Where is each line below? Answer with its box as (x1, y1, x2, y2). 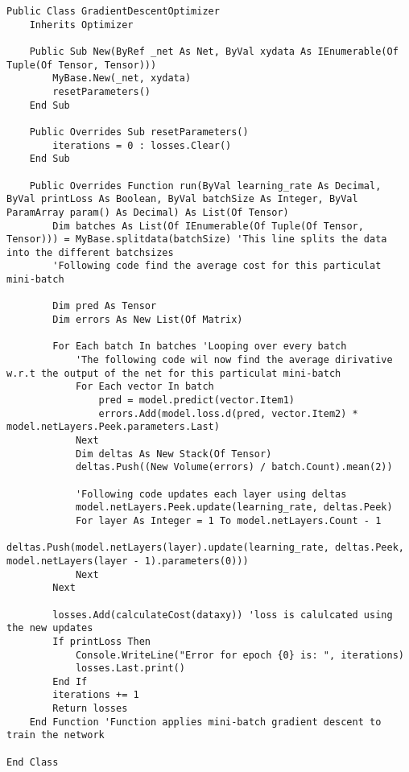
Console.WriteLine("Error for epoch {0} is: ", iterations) (75, 649, 404, 661)
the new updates (6, 622, 93, 634)
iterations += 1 (52, 689, 139, 701)
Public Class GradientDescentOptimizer (6, 6, 220, 17)
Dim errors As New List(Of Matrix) (52, 314, 243, 326)
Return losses (52, 703, 128, 715)
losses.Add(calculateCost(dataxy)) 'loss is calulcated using (52, 609, 393, 621)
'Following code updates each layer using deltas (75, 488, 347, 500)
